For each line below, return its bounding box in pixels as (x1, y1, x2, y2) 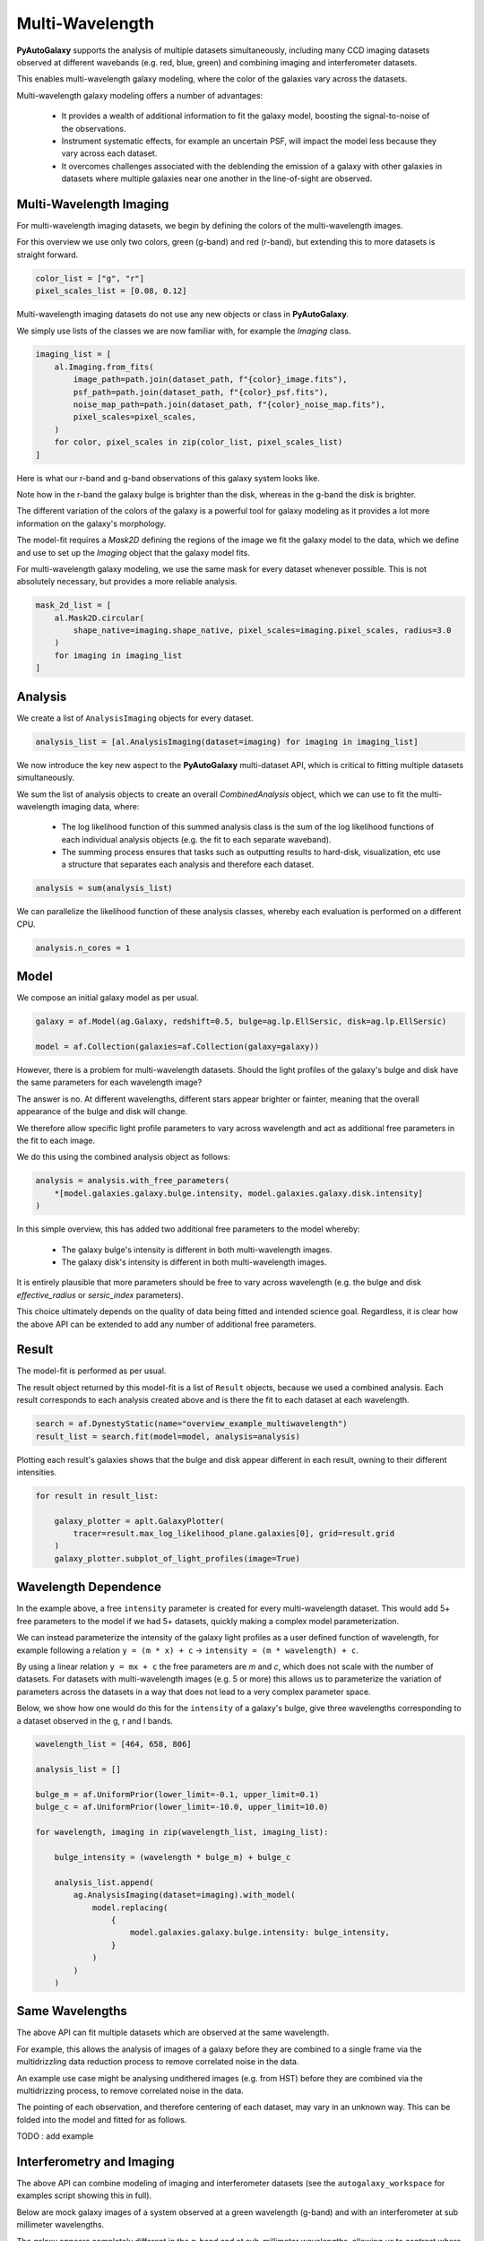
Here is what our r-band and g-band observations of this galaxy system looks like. (16, 472, 320, 483)
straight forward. (16, 249, 79, 260)
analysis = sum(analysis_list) (35, 883, 174, 894)
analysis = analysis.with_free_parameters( (35, 1175, 230, 1186)
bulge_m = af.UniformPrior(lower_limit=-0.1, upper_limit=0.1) (35, 1789, 320, 1800)
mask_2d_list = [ (35, 601, 112, 610)
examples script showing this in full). (16, 2190, 152, 2201)
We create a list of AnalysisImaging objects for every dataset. (16, 713, 255, 723)
